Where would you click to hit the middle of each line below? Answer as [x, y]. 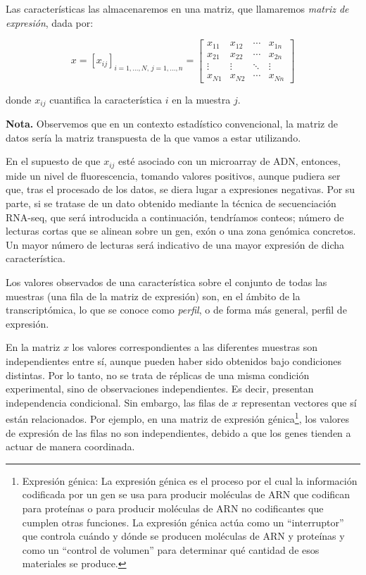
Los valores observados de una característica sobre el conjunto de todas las [166, 282]
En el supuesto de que [53, 161]
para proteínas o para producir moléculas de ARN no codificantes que [173, 508]
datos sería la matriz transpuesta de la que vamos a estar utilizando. [153, 137]
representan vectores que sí [299, 402]
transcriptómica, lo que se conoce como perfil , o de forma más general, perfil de [176, 310]
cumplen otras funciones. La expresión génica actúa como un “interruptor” [183, 522]
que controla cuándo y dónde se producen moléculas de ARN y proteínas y [183, 536]
